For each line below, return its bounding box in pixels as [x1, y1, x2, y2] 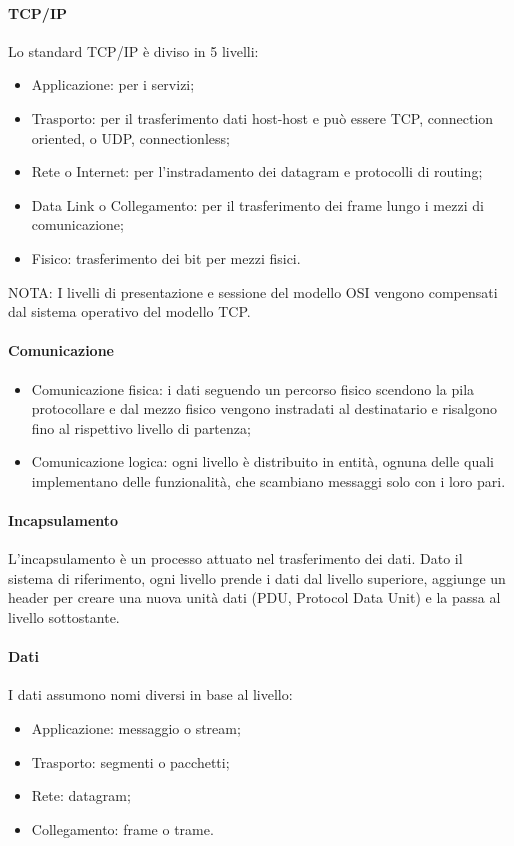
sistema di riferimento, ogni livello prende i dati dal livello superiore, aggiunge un [8, 567, 506, 588]
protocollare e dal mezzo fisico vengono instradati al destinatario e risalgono [31, 398, 498, 419]
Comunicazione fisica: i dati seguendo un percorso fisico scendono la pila [31, 378, 475, 399]
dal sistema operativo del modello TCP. [8, 301, 251, 322]
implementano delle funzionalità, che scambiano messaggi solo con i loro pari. [31, 470, 506, 491]
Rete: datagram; [31, 785, 131, 806]
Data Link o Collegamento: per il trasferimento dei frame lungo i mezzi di [31, 194, 484, 215]
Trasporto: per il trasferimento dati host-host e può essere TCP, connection [31, 107, 494, 128]
